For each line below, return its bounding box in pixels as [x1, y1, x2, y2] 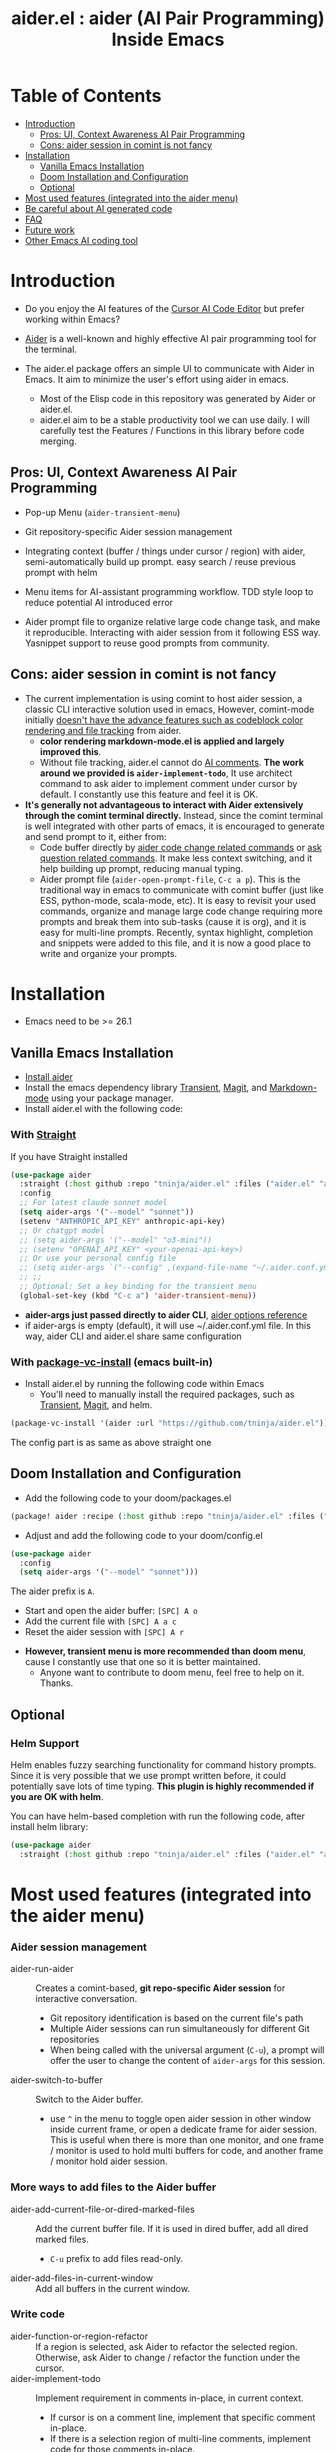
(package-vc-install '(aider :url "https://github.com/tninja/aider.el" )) [10, 1418, 329, 1429]
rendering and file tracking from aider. [24, 724, 182, 736]
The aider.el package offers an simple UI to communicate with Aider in [24, 362, 315, 374]
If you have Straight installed [10, 1150, 128, 1162]
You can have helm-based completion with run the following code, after [10, 1810, 306, 1822]
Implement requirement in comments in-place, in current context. [35, 2392, 304, 2404]
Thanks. [39, 1677, 74, 1689]
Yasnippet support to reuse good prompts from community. [24, 637, 270, 649]
